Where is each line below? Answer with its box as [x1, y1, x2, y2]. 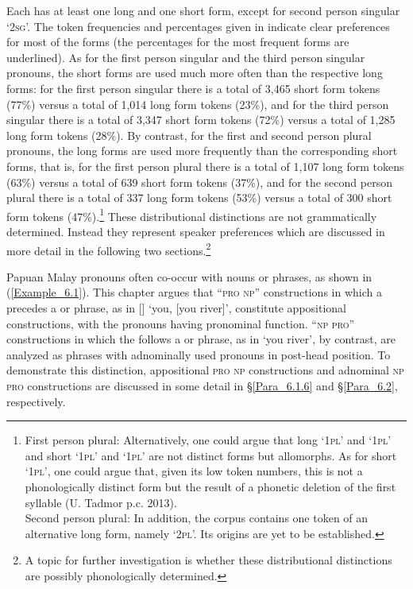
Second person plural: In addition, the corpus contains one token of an [25, 510, 369, 526]
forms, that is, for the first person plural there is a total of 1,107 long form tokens [6, 157, 404, 174]
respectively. [6, 393, 66, 409]
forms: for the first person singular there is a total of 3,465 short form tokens [6, 79, 380, 96]
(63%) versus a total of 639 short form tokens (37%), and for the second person [6, 173, 392, 190]
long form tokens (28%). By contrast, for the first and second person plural [6, 126, 372, 143]
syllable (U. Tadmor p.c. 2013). [25, 494, 177, 510]
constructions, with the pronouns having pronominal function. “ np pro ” [6, 315, 355, 331]
